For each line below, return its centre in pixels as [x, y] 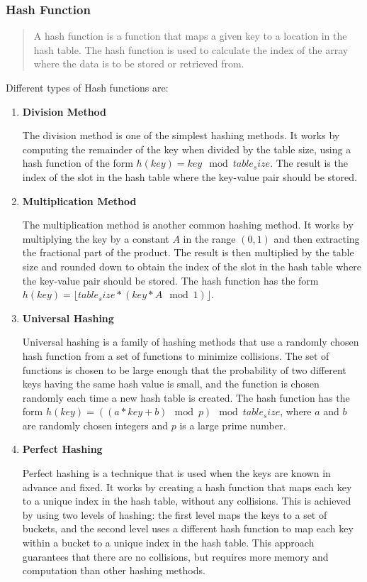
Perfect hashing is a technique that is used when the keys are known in [176, 473]
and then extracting [317, 238]
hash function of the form [78, 163]
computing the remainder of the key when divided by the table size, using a [187, 149]
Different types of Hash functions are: [87, 87]
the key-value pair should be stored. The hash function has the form [170, 280]
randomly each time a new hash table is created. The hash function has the [186, 397]
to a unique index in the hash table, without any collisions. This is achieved [187, 501]
